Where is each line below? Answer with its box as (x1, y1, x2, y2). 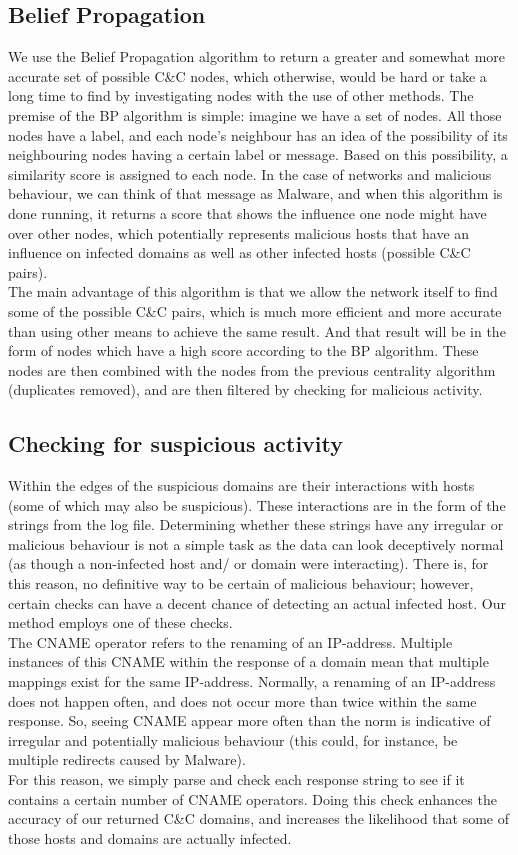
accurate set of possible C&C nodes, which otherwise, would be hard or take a (8, 65, 487, 86)
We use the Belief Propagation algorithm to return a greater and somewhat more (8, 46, 506, 67)
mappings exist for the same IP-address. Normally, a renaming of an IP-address (8, 671, 496, 692)
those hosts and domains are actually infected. (8, 827, 292, 848)
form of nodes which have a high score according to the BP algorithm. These (8, 340, 479, 361)
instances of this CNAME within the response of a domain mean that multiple (8, 651, 489, 672)
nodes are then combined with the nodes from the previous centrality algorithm (8, 359, 496, 380)
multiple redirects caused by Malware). (8, 749, 246, 770)
